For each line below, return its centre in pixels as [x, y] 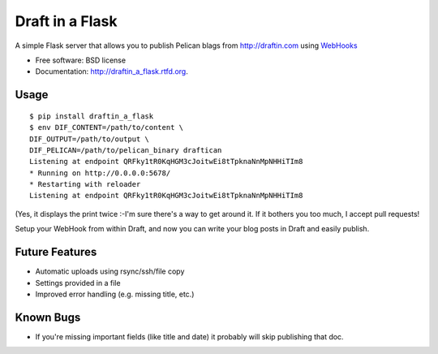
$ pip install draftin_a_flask [92, 116]
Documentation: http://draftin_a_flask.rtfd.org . [112, 71]
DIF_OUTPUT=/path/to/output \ [90, 139]
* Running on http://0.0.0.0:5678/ [100, 173]
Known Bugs [48, 317]
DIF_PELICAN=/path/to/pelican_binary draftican [126, 150]
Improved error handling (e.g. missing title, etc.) [115, 294]
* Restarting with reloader [85, 184]
